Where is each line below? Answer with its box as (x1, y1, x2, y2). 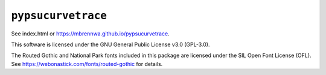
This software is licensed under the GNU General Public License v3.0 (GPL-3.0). (11, 41, 210, 48)
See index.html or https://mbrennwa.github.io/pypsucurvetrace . (11, 30, 170, 37)
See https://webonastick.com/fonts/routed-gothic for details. (11, 60, 163, 67)
